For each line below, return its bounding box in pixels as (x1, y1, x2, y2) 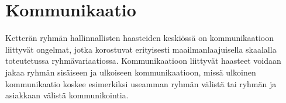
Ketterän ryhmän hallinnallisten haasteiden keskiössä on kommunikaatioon (5, 32, 274, 44)
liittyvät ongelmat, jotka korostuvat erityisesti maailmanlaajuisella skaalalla (5, 43, 277, 55)
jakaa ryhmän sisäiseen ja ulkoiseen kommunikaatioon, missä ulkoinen (5, 66, 256, 78)
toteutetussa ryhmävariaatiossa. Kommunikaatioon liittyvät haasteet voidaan (5, 54, 281, 67)
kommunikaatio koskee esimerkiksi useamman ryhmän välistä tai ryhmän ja (5, 77, 277, 90)
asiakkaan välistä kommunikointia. (5, 89, 129, 101)
